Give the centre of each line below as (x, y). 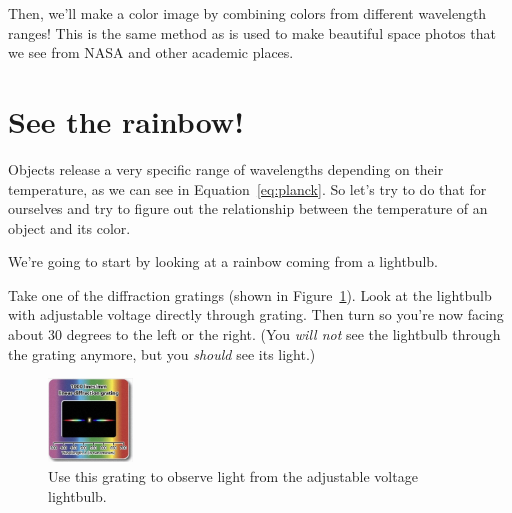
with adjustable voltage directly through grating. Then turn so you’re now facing (256, 314)
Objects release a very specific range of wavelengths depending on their (226, 168)
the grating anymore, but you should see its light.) (162, 353)
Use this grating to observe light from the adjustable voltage (233, 476)
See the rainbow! (126, 120)
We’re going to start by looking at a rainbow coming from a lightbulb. (223, 261)
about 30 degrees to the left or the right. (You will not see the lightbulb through (254, 334)
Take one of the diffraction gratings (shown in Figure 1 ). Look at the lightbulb (250, 294)
